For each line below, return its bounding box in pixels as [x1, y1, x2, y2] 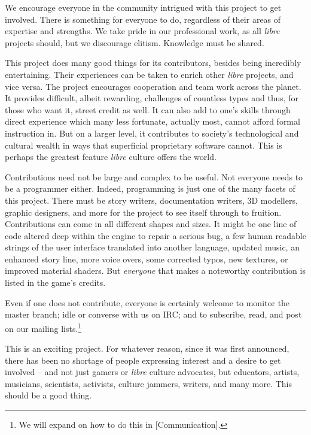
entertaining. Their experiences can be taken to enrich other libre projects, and [5, 68, 294, 80]
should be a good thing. [5, 389, 92, 401]
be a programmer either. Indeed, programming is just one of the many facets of [5, 182, 295, 195]
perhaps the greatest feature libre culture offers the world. [5, 150, 217, 163]
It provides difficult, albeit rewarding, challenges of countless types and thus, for [5, 92, 299, 104]
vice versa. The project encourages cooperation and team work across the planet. [5, 80, 301, 92]
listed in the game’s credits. [5, 276, 106, 289]
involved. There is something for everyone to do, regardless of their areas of [5, 13, 281, 25]
